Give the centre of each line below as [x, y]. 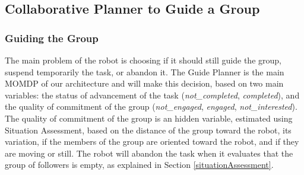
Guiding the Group [52, 38]
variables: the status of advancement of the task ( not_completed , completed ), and [152, 95]
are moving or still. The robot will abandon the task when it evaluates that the [149, 153]
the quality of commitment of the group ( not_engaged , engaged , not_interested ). [151, 106]
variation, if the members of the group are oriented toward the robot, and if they [152, 141]
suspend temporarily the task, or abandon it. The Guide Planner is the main [145, 71]
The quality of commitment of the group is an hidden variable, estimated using [149, 118]
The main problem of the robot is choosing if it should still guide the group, [143, 60]
